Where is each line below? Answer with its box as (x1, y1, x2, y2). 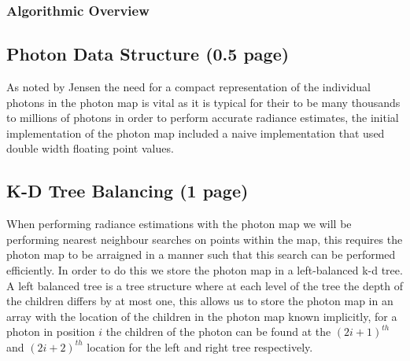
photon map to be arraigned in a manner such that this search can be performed (6, 246, 396, 263)
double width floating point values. (6, 140, 174, 157)
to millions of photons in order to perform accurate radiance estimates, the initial (6, 109, 399, 126)
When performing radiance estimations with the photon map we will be (6, 215, 352, 232)
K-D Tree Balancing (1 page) (6, 179, 249, 203)
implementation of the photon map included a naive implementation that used (6, 124, 385, 141)
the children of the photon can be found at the (105, 323, 331, 340)
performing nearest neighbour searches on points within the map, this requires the (6, 230, 403, 247)
